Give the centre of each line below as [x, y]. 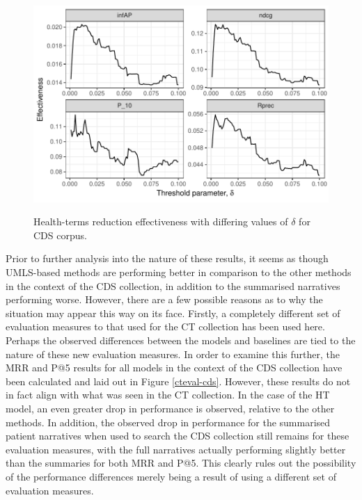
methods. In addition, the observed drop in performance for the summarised [168, 422]
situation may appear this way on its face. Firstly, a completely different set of [173, 313]
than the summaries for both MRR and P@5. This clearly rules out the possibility [181, 463]
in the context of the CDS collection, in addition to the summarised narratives [173, 285]
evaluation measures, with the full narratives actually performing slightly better [176, 449]
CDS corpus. [60, 235]
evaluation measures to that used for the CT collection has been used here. [165, 326]
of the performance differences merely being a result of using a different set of [171, 476]
